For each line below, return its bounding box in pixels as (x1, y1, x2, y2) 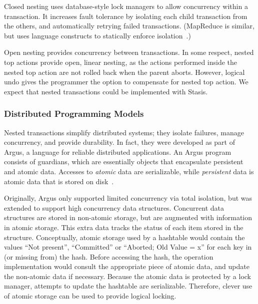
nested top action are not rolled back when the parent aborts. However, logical (4, 66, 245, 77)
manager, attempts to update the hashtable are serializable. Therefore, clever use (4, 281, 252, 291)
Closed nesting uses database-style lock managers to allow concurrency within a (4, 1, 248, 11)
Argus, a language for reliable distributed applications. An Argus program (4, 146, 231, 157)
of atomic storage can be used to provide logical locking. (4, 291, 176, 301)
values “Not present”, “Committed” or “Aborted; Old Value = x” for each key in (4, 242, 252, 252)
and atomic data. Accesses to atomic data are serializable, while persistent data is (4, 166, 254, 176)
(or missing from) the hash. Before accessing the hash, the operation (4, 251, 213, 262)
